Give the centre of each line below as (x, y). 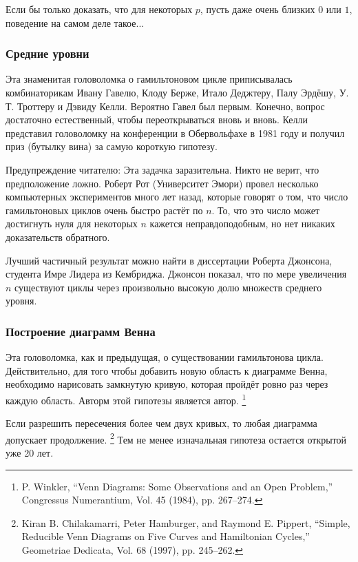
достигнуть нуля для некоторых (72, 223)
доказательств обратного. (58, 237)
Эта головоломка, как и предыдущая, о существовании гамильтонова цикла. (165, 357)
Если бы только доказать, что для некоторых (99, 9)
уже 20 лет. (30, 452)
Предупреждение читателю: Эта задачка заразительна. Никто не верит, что (162, 169)
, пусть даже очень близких (257, 9)
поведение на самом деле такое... (75, 22)
